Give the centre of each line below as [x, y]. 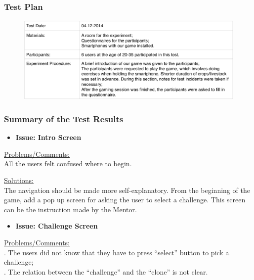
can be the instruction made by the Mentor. [70, 209]
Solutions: [19, 180]
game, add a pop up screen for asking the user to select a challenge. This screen [125, 200]
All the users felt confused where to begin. [68, 163]
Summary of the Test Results [64, 118]
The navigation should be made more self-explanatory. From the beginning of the [127, 190]
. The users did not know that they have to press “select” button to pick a [117, 252]
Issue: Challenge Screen [57, 226]
